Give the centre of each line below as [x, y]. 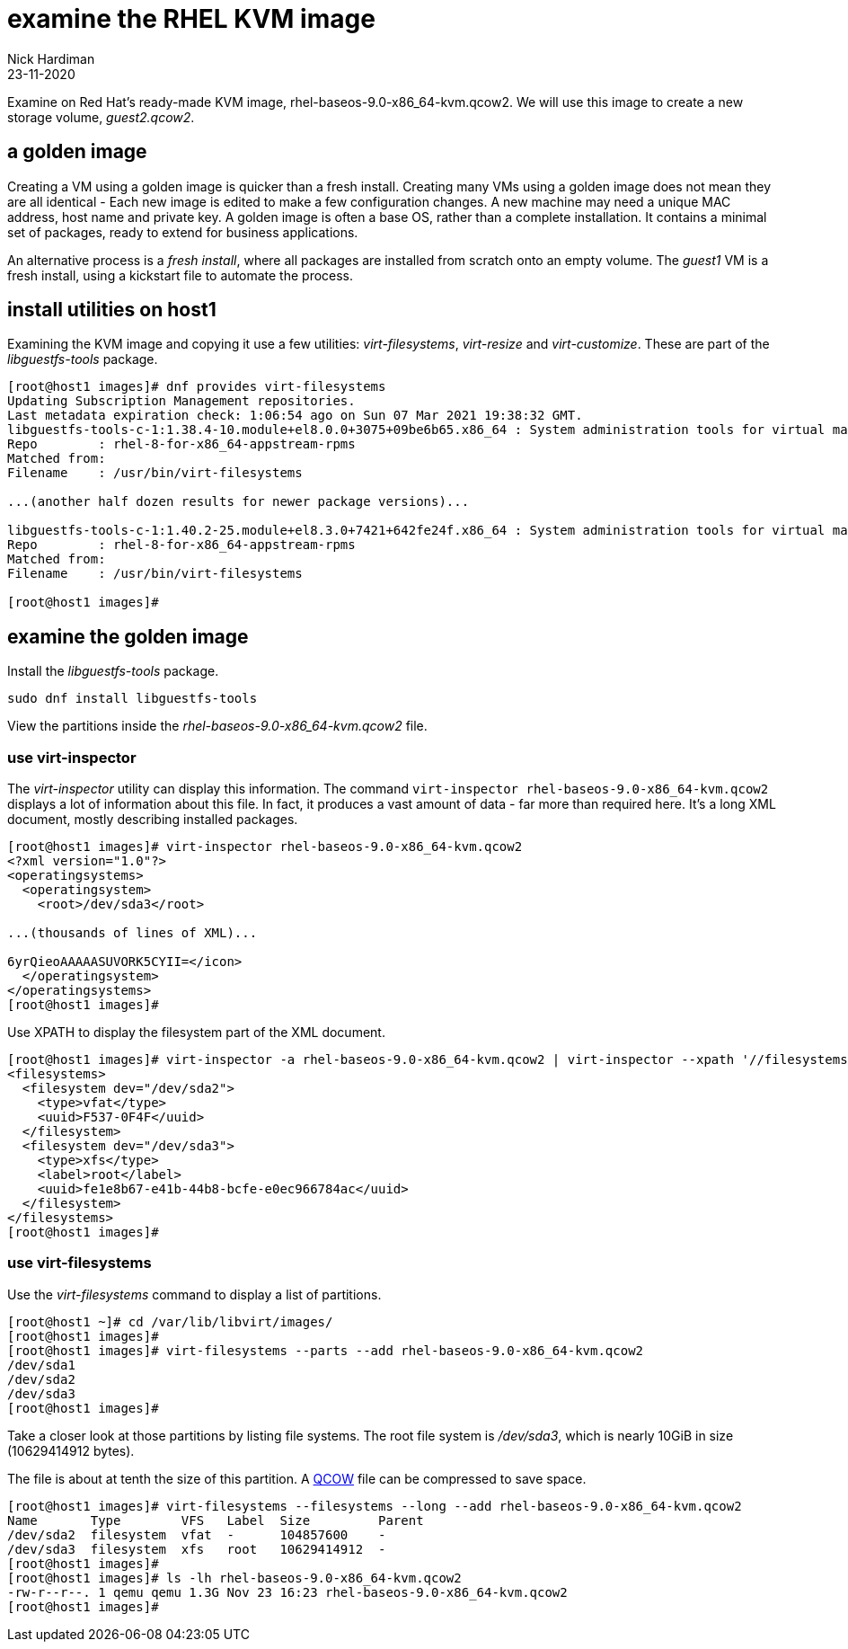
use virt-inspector [72, 757]
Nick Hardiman [51, 58]
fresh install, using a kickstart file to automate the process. [181, 275]
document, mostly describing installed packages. [153, 820]
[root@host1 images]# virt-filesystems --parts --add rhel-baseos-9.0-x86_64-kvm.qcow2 [326, 1350]
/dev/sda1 [41, 1365]
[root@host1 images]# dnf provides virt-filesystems [197, 387]
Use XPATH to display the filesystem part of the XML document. [196, 1033]
